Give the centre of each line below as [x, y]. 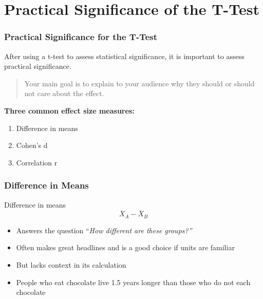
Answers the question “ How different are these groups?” [104, 230]
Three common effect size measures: [69, 110]
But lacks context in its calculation [71, 265]
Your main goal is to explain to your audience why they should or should [139, 83]
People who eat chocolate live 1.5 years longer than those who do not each [133, 282]
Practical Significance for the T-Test [81, 37]
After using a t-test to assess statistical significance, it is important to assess [124, 56]
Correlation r [37, 162]
